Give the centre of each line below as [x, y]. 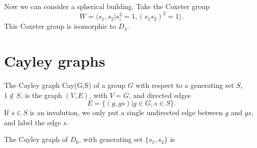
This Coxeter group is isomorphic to [60, 26]
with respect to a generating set [185, 85]
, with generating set [111, 139]
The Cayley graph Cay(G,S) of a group [65, 85]
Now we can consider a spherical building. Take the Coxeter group [107, 6]
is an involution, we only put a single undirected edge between [126, 112]
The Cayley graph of [36, 139]
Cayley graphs [55, 61]
